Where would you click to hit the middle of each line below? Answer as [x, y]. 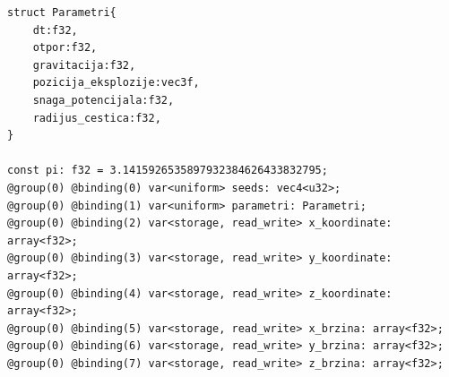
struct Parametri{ [62, 13]
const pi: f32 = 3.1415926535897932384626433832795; [168, 171]
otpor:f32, [65, 48]
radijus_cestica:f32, [97, 118]
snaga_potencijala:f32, [104, 100]
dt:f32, [55, 30]
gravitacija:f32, [84, 65]
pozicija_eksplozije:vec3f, [116, 83]
